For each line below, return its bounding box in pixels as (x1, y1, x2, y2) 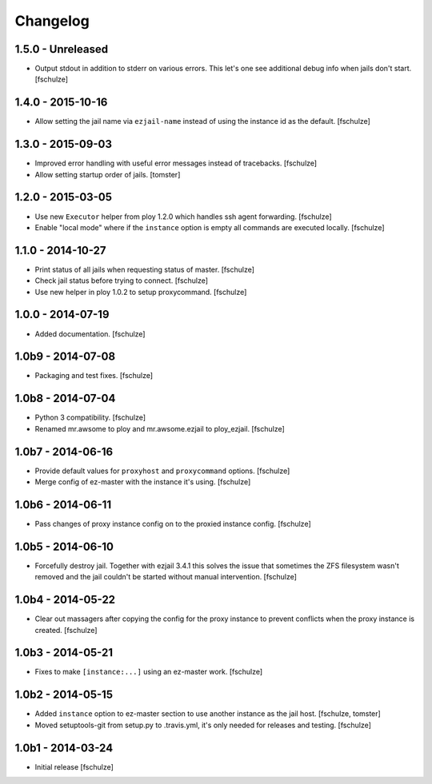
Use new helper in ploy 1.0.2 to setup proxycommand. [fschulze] (34, 287, 247, 296)
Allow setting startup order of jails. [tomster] (34, 169, 181, 179)
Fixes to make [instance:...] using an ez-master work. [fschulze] (34, 667, 263, 677)
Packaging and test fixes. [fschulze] (34, 371, 154, 380)
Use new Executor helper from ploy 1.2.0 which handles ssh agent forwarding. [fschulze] (34, 212, 332, 221)
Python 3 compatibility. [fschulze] (34, 412, 146, 423)
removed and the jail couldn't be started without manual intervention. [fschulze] (34, 572, 298, 582)
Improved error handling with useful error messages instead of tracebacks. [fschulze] (34, 158, 318, 168)
